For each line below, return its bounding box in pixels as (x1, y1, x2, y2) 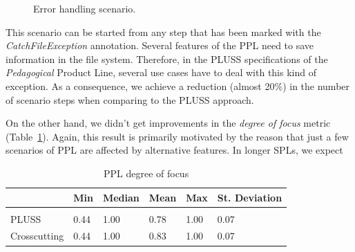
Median (102, 190, 140, 204)
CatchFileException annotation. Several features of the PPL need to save (6, 38, 314, 53)
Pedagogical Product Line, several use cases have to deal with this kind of (6, 65, 316, 80)
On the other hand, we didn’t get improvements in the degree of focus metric (6, 116, 331, 130)
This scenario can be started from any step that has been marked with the (6, 24, 321, 39)
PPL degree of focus (103, 165, 189, 180)
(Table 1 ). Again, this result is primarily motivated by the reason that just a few (6, 129, 349, 143)
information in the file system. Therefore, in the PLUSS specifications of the (6, 51, 328, 66)
